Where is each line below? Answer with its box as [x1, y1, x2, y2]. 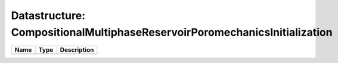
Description [60, 46, 94, 54]
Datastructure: [11, 9, 86, 22]
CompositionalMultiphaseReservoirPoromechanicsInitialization [11, 26, 333, 39]
